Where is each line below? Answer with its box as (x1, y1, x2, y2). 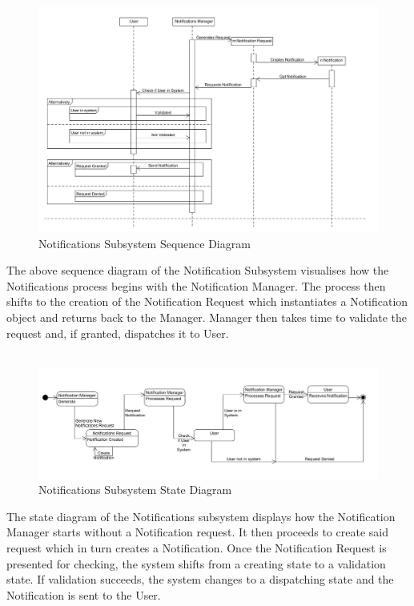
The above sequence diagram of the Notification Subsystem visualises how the (6, 262, 389, 279)
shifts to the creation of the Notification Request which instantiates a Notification (6, 293, 408, 310)
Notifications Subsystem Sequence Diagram (38, 235, 251, 251)
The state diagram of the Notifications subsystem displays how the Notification (6, 508, 396, 524)
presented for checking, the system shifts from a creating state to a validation (6, 555, 386, 572)
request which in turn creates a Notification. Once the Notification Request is (6, 539, 387, 556)
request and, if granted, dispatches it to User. (6, 324, 229, 341)
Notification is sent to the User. (6, 586, 161, 603)
